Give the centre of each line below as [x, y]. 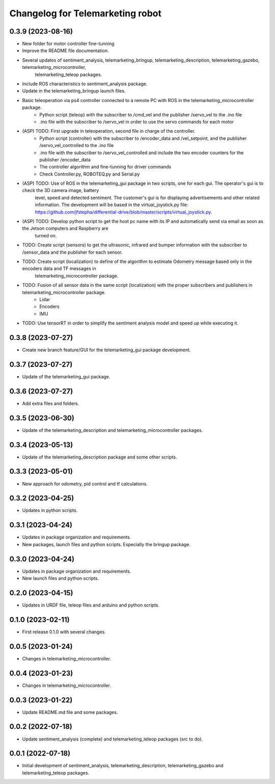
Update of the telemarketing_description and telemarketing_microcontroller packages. [113, 430]
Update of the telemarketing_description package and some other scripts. [100, 457]
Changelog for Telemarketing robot [85, 13]
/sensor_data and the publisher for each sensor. [72, 252]
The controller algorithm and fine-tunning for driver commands [105, 167]
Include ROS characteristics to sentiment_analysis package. [85, 84]
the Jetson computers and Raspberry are [65, 228]
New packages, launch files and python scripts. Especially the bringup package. [106, 544]
